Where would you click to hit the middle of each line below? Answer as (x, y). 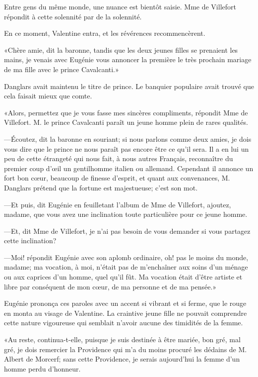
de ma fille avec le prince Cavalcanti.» (62, 69)
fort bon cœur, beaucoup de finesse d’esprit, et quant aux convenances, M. (117, 178)
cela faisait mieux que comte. (48, 96)
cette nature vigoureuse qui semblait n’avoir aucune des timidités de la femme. (124, 323)
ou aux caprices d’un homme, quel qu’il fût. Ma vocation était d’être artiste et (123, 277)
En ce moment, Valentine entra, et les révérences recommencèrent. (105, 33)
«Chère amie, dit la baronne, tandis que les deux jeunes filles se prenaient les (121, 49)
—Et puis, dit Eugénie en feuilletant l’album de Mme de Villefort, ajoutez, (118, 204)
